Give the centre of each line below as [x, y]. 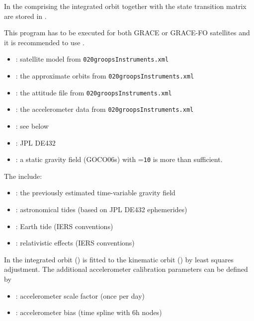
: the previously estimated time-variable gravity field [95, 193]
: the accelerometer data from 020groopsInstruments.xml [105, 109]
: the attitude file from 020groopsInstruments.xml [94, 92]
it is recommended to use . [44, 42]
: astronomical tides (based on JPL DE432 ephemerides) [101, 209]
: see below [32, 126]
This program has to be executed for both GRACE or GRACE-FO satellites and [127, 33]
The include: [23, 176]
